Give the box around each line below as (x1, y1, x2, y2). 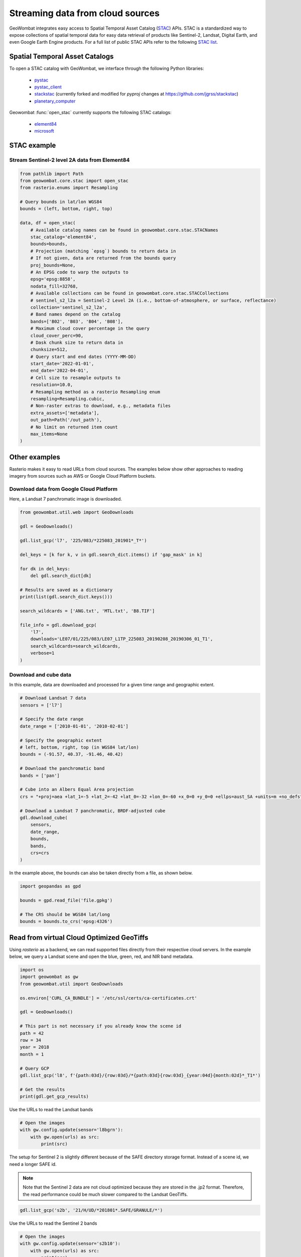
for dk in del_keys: (20, 566, 70, 572)
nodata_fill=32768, (30, 283, 79, 289)
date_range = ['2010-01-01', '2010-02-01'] (20, 723, 129, 729)
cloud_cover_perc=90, (30, 332, 84, 338)
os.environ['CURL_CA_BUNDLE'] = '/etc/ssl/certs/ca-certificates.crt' (20, 995, 198, 1001)
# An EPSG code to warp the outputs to (30, 270, 129, 275)
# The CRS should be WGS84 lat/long (20, 912, 110, 917)
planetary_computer (34, 98, 76, 104)
